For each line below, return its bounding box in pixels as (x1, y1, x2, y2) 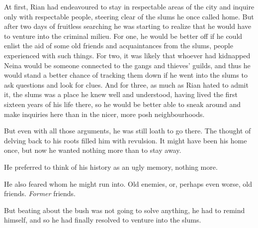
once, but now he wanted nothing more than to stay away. (4, 145, 181, 155)
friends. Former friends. (4, 188, 76, 199)
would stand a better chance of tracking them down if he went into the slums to (4, 70, 248, 80)
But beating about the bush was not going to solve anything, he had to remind (4, 205, 245, 215)
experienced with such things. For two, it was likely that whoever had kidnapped (4, 50, 251, 60)
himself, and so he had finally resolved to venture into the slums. (4, 215, 201, 225)
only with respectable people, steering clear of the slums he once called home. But (4, 11, 254, 21)
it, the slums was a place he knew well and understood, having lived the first (4, 89, 238, 100)
